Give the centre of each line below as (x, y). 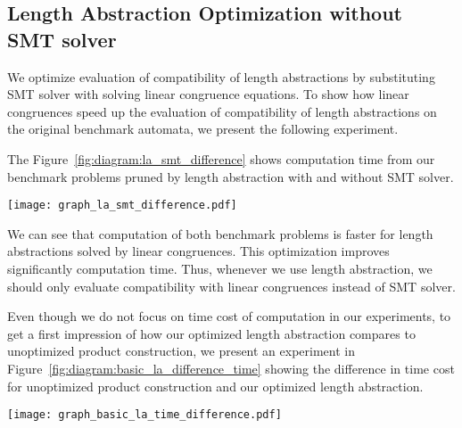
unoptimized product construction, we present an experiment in (181, 351)
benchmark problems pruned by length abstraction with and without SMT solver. (231, 176)
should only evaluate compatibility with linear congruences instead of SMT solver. (231, 286)
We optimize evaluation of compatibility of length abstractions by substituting (221, 76)
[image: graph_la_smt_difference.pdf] (122, 206)
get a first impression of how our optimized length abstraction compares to (211, 333)
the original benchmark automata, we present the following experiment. (203, 129)
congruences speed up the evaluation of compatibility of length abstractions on (222, 111)
